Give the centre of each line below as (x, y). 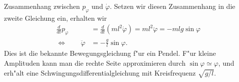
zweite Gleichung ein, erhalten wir (56, 18)
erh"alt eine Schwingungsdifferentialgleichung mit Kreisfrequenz (100, 72)
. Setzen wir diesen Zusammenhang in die (173, 6)
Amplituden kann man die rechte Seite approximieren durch (95, 62)
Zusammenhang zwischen (42, 6)
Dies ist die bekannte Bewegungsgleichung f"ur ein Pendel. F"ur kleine (110, 53)
